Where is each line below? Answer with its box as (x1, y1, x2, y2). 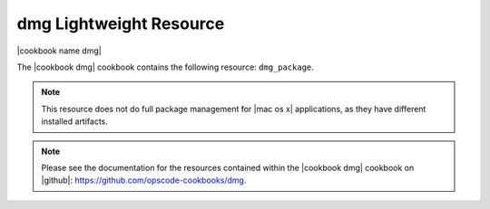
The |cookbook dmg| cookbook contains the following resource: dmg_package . (16, 62, 315, 72)
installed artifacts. (41, 116, 109, 127)
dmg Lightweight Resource (16, 14, 225, 33)
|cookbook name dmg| (16, 45, 102, 56)
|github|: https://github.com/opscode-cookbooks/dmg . (41, 175, 247, 185)
